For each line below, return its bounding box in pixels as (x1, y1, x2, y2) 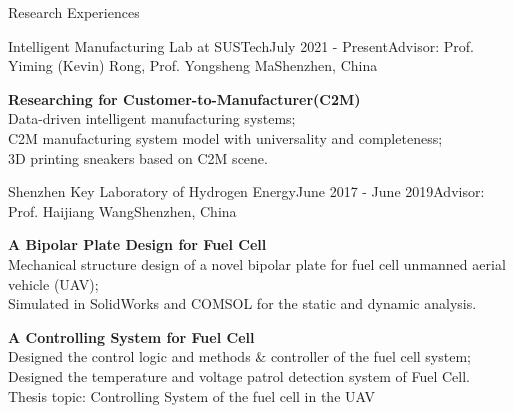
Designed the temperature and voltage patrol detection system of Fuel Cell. (8, 365, 470, 386)
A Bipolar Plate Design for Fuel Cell (8, 234, 267, 255)
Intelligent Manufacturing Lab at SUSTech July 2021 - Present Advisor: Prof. (8, 35, 474, 56)
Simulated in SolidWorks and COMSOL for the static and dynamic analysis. (8, 293, 477, 314)
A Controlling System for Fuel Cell (8, 326, 255, 347)
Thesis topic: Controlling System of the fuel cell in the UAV (8, 385, 375, 406)
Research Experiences (8, 2, 140, 22)
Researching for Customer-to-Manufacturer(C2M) (8, 88, 361, 109)
